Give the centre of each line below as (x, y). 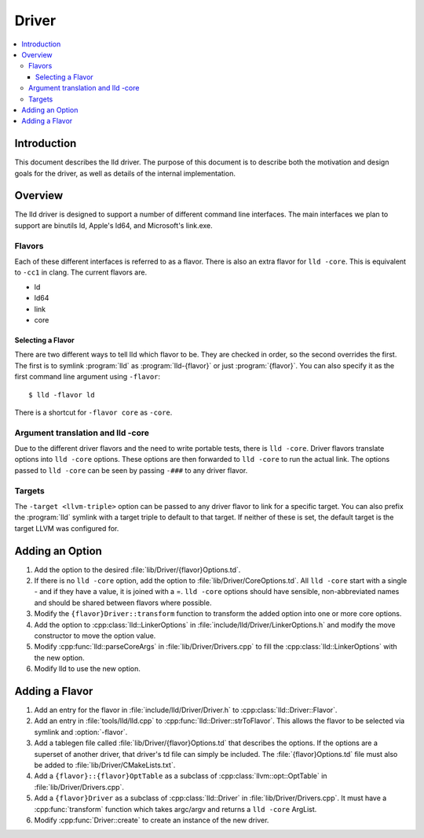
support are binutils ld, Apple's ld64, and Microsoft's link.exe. (114, 225)
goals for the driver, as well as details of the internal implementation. (125, 173)
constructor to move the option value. (95, 636)
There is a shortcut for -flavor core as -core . (93, 412)
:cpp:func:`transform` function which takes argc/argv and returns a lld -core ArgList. (175, 809)
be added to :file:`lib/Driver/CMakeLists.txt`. (105, 765)
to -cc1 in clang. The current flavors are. (81, 272)
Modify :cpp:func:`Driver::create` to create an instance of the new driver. (152, 820)
